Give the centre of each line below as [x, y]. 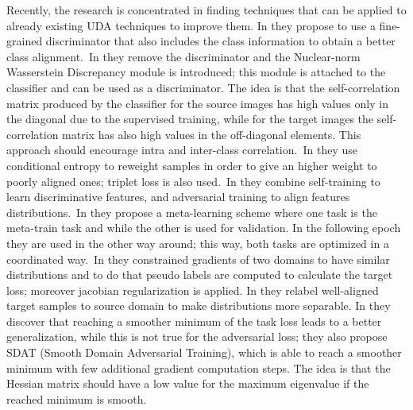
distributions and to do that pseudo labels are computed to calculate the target [200, 275]
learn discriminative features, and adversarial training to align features [178, 197]
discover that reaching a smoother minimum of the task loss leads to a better [194, 321]
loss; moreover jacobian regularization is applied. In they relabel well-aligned [193, 290]
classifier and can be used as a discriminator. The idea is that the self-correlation [203, 87]
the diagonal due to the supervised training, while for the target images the [190, 119]
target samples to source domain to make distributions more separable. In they [199, 306]
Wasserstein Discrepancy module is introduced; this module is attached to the [196, 72]
